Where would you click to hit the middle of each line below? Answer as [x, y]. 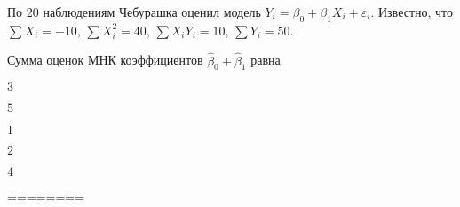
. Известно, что [412, 11]
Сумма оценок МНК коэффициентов [105, 60]
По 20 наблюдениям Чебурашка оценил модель [134, 11]
